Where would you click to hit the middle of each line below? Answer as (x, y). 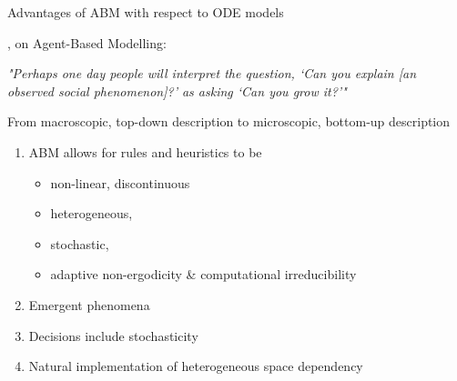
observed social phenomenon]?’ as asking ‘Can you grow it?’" (177, 90)
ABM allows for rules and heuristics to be (145, 151)
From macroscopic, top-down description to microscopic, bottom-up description (229, 121)
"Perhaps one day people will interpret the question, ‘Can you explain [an (212, 73)
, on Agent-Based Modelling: (87, 42)
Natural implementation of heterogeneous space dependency (196, 366)
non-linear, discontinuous (120, 182)
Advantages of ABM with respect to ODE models (146, 12)
